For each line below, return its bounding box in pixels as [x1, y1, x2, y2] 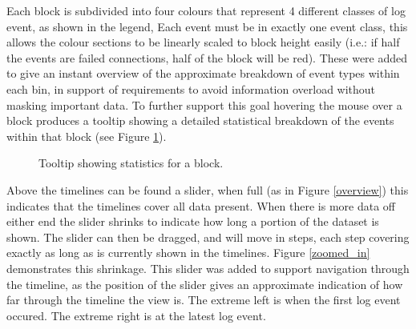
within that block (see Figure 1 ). [6, 127, 167, 144]
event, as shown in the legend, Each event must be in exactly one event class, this [6, 18, 408, 34]
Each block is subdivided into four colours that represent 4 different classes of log [6, 2, 406, 18]
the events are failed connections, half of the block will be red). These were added [6, 49, 408, 66]
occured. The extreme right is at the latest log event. [6, 307, 266, 323]
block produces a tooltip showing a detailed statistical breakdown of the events [6, 112, 394, 129]
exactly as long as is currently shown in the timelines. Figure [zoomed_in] [6, 244, 370, 261]
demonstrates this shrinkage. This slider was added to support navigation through [6, 259, 410, 276]
